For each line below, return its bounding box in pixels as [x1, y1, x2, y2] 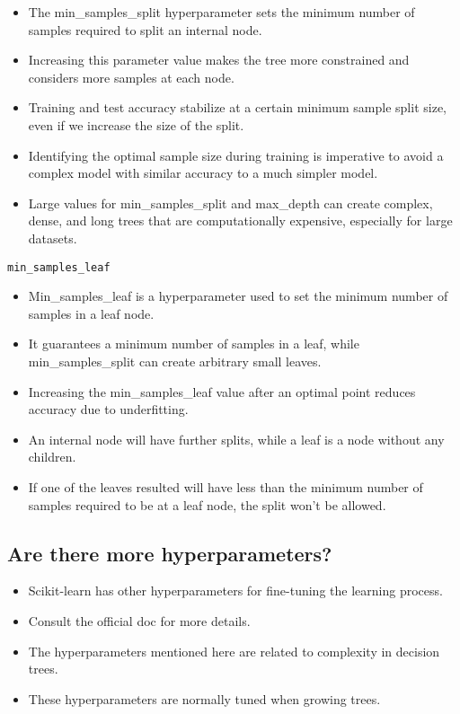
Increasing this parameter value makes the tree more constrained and [28, 50, 410, 69]
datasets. [28, 228, 77, 247]
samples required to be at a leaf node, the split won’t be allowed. [28, 495, 386, 514]
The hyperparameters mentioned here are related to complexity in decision [28, 641, 440, 660]
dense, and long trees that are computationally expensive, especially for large [28, 211, 453, 230]
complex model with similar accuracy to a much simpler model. [28, 163, 378, 182]
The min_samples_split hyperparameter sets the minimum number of [28, 3, 415, 21]
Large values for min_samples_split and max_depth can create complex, [28, 193, 433, 212]
